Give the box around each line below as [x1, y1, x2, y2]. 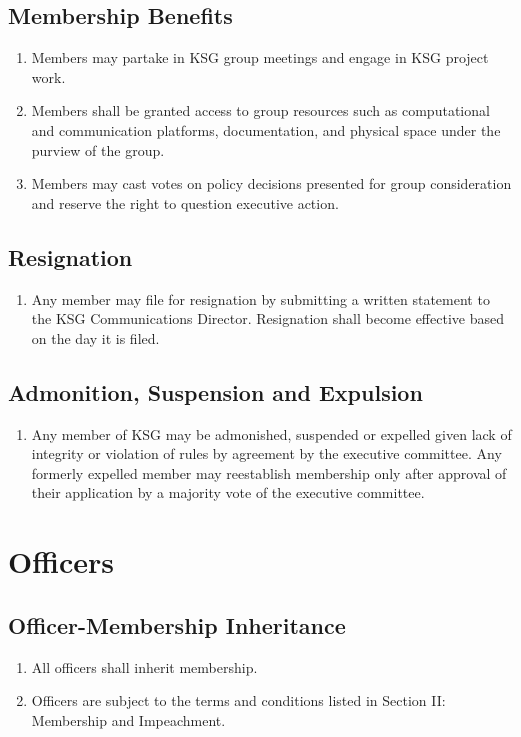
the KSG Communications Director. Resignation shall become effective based [31, 308, 504, 329]
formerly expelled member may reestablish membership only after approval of [31, 462, 507, 483]
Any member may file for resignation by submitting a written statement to [31, 288, 490, 309]
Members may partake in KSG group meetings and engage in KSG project [31, 47, 489, 68]
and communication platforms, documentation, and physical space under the [31, 119, 501, 140]
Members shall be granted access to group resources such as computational [31, 100, 490, 121]
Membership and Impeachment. [31, 709, 226, 730]
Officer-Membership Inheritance [8, 609, 346, 640]
